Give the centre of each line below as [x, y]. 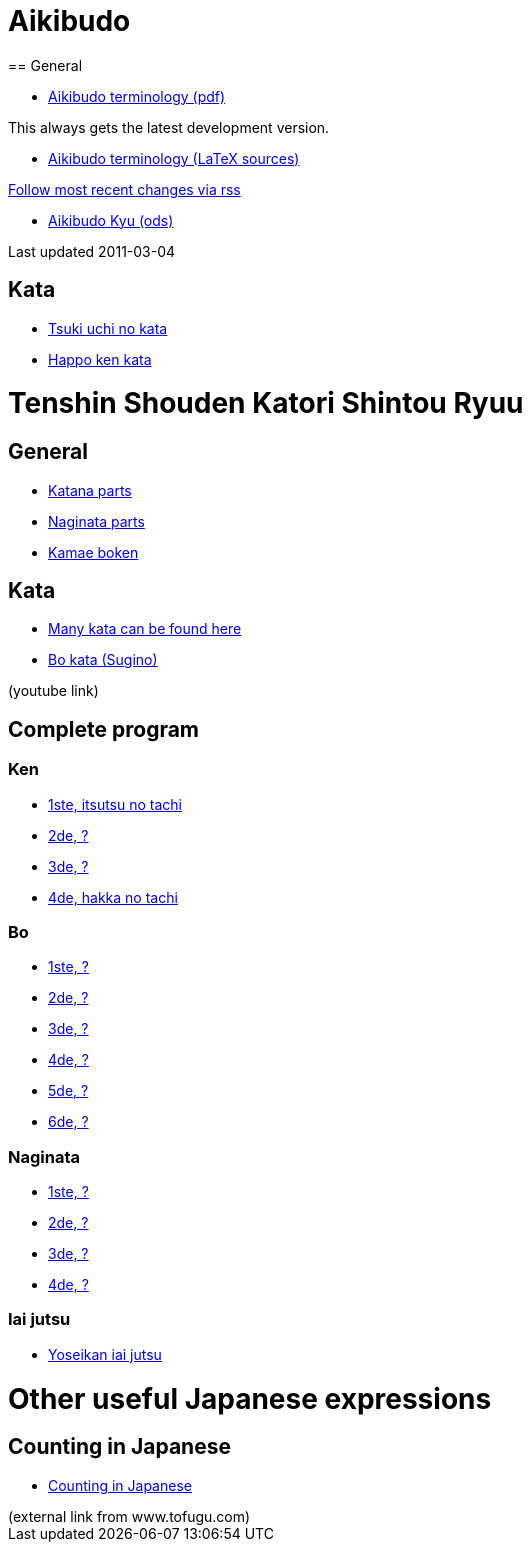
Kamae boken [93, 552]
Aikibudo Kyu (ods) [111, 220]
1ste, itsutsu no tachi [115, 804]
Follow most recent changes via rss [124, 189]
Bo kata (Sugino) [103, 660]
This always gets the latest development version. [169, 127]
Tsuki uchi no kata [108, 328]
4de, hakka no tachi [113, 897]
